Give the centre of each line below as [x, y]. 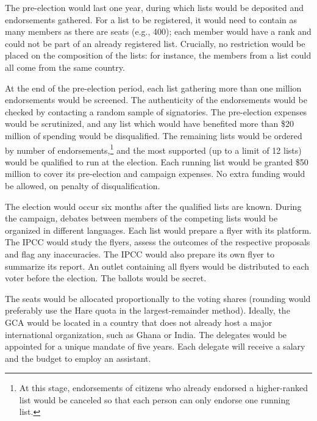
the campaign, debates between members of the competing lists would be [141, 218]
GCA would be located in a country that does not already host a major [139, 322]
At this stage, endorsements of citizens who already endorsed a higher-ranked [163, 388]
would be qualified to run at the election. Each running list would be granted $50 [157, 161]
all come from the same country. [65, 67]
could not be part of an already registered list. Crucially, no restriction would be [155, 43]
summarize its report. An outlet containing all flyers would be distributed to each [157, 266]
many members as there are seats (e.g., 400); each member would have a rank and [158, 31]
